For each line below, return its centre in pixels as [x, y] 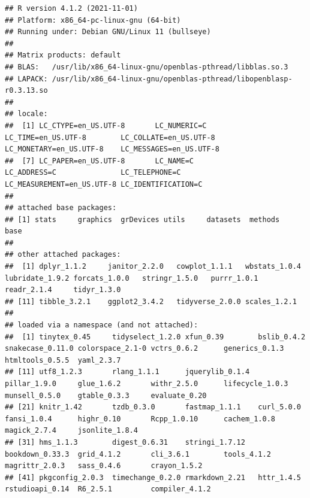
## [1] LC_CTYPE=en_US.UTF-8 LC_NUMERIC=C [106, 125]
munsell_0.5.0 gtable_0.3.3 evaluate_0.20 [106, 395]
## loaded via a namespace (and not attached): [102, 325]
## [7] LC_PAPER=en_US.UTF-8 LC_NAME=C [99, 161]
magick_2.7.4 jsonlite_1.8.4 [71, 431]
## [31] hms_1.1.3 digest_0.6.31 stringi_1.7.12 [125, 442]
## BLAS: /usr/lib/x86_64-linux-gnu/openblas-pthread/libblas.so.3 [147, 67]
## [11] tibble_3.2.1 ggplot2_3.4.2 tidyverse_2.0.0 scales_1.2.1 [151, 301]
